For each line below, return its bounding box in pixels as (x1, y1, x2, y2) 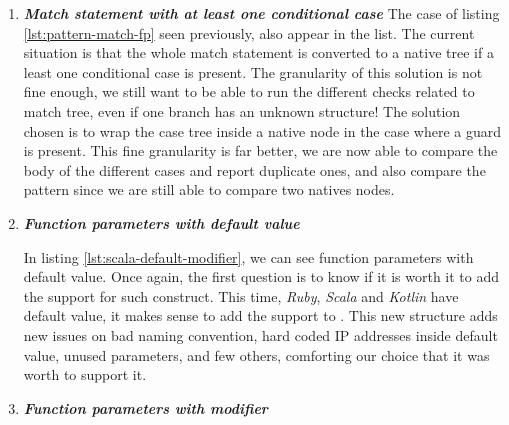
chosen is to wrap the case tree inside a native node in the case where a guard (23, 120, 502, 141)
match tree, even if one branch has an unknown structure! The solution (23, 100, 461, 121)
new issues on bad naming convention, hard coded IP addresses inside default (23, 324, 498, 345)
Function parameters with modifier (23, 397, 268, 418)
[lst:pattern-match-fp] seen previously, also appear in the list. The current (23, 22, 475, 43)
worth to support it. (23, 364, 147, 385)
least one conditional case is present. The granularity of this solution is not (23, 61, 483, 82)
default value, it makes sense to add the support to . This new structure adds (23, 305, 498, 326)
